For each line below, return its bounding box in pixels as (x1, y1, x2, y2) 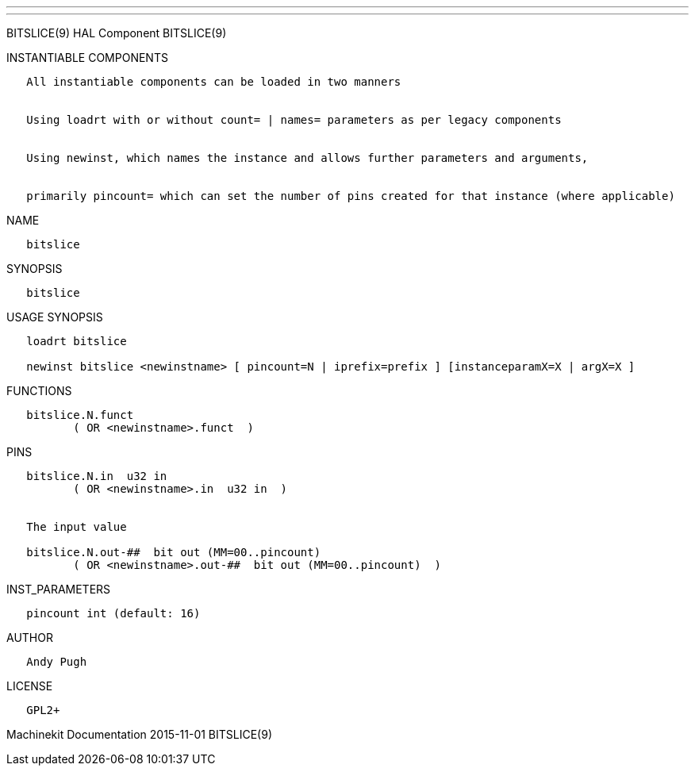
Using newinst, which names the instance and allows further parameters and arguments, (26, 152, 589, 164)
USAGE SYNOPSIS (6, 310, 103, 324)
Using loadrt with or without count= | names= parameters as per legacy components (26, 113, 562, 126)
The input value (26, 520, 127, 533)
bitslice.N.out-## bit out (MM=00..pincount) (26, 546, 321, 559)
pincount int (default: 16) (26, 607, 201, 620)
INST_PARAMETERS (6, 582, 111, 596)
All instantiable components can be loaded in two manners (26, 75, 401, 88)
